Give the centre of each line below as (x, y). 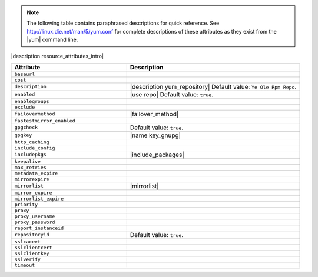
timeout (25, 265)
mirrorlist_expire (39, 198)
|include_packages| (157, 155)
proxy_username (35, 216)
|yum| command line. (52, 40)
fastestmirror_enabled (45, 121)
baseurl (25, 74)
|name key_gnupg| (155, 135)
